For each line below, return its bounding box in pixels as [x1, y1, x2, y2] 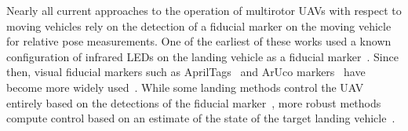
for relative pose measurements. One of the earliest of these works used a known [6, 33, 392, 49]
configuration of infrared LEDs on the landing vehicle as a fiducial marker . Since [6, 48, 399, 64]
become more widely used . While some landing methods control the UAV [6, 78, 364, 95]
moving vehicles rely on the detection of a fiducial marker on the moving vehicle [6, 17, 392, 34]
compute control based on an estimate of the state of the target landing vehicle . [6, 110, 395, 126]
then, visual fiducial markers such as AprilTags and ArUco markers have [6, 64, 366, 80]
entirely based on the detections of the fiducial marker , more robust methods [6, 94, 381, 111]
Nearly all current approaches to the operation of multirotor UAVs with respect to [6, 2, 402, 18]
